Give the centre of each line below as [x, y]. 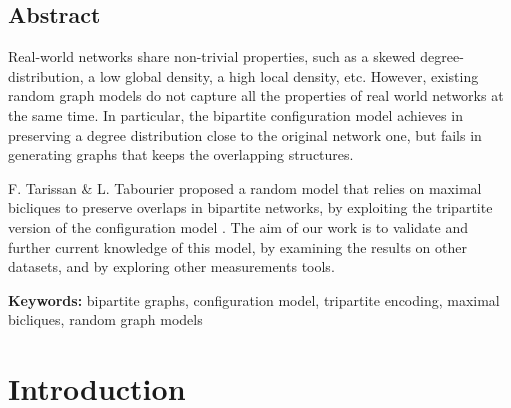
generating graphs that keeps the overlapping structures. [181, 154]
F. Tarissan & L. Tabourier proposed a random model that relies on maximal [245, 187]
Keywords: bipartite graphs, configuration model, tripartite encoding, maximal [254, 299]
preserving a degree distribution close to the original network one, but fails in [245, 134]
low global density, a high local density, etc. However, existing [289, 75]
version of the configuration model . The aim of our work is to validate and [238, 226]
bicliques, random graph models [105, 319]
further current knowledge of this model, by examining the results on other [237, 246]
